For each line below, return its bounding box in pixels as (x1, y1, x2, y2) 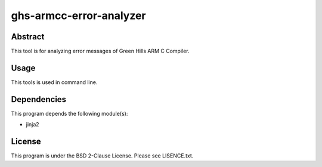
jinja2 (26, 121, 39, 128)
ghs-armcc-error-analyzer (11, 9, 146, 22)
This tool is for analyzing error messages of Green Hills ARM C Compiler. (11, 48, 190, 55)
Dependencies (11, 94, 67, 104)
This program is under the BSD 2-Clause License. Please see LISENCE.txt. (11, 152, 194, 159)
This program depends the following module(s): (11, 110, 128, 117)
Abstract (11, 32, 45, 42)
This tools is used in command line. (11, 78, 98, 86)
